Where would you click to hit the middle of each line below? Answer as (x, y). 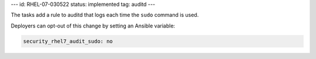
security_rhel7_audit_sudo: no (68, 41)
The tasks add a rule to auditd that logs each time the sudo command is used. (105, 15)
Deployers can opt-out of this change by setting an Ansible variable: (93, 26)
